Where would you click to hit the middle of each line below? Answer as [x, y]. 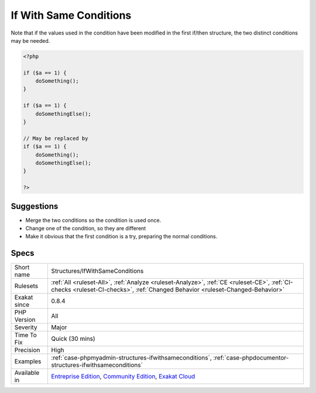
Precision [27, 350]
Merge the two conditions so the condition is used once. [93, 220]
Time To [26, 335]
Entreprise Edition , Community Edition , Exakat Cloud [123, 377]
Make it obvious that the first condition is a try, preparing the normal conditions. [121, 237]
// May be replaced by [56, 138]
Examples [28, 361]
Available [27, 373]
